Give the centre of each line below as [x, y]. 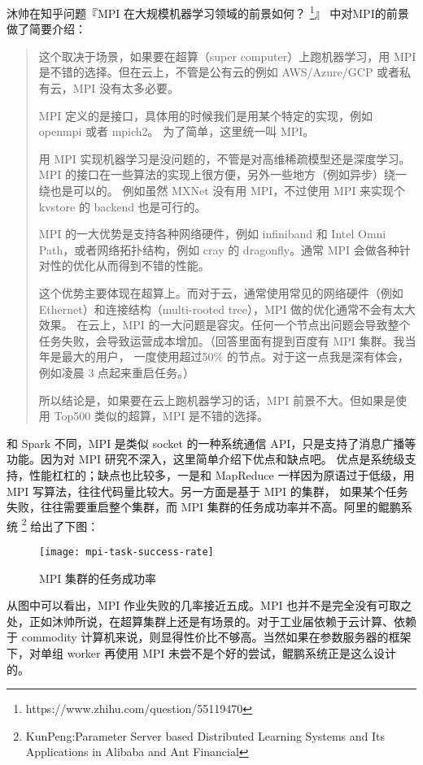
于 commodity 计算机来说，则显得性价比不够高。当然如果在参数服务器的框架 [209, 637]
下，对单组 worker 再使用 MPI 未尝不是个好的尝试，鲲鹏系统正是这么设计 [201, 652]
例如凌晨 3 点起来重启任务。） [117, 372]
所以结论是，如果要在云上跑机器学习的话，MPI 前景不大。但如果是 [217, 400]
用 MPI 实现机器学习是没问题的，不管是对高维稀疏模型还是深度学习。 [225, 158]
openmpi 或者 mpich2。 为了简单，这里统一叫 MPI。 [177, 131]
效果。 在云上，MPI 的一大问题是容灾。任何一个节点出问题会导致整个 [225, 325]
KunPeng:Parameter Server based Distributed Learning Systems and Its [205, 735]
